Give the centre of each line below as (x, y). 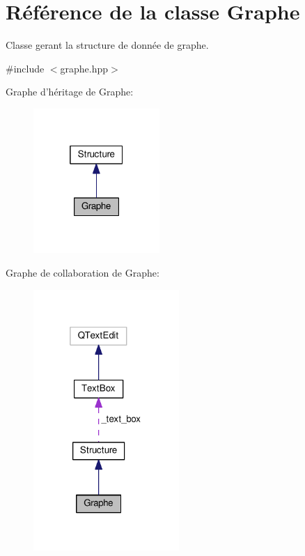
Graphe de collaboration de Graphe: (83, 272)
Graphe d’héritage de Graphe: (70, 92)
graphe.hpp (84, 68)
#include (25, 68)
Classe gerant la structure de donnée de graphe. (107, 45)
